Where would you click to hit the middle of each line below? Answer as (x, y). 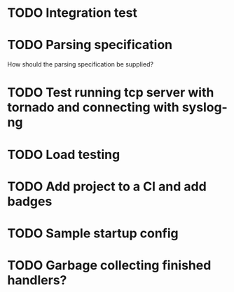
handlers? (37, 280)
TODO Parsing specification (90, 45)
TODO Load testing (64, 154)
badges (30, 201)
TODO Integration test (73, 13)
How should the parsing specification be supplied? (81, 64)
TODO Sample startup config (93, 233)
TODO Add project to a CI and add (107, 186)
